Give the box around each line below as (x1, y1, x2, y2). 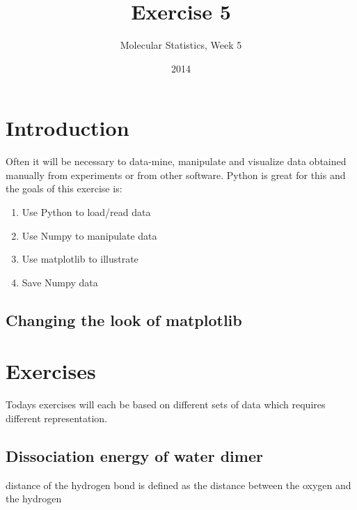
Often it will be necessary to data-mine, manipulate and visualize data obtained (6, 154, 347, 169)
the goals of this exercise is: (6, 181, 122, 196)
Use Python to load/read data (22, 205, 151, 219)
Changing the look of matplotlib (6, 309, 242, 330)
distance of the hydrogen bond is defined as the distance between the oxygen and (6, 477, 351, 492)
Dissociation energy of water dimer (6, 445, 263, 466)
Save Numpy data (22, 275, 98, 289)
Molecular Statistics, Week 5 (120, 38, 242, 52)
